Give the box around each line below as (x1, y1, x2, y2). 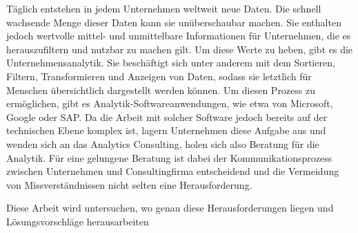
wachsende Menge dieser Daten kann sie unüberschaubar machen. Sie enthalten (6, 15, 341, 29)
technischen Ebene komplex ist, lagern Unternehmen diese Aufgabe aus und (6, 123, 326, 138)
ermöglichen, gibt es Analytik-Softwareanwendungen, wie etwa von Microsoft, (6, 96, 333, 111)
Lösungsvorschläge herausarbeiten (6, 214, 149, 228)
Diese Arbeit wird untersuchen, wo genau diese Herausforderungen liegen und (6, 201, 334, 215)
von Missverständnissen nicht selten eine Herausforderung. (6, 177, 252, 192)
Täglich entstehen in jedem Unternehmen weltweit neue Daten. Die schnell (6, 1, 321, 15)
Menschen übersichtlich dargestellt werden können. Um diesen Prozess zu (6, 82, 315, 97)
